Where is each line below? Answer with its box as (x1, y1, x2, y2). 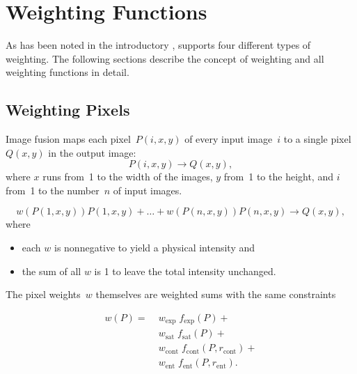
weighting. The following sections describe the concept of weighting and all (6, 51, 324, 65)
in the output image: (48, 145, 136, 159)
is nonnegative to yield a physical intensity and (54, 240, 255, 255)
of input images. (113, 182, 182, 197)
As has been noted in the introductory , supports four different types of (6, 38, 311, 52)
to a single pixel (283, 132, 351, 146)
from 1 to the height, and (223, 169, 333, 184)
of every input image (184, 132, 273, 146)
